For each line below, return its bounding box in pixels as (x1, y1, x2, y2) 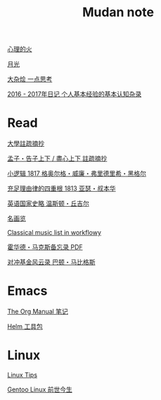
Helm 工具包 (7, 322, 44, 331)
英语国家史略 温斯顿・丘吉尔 (7, 199, 89, 208)
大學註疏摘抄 (7, 139, 44, 148)
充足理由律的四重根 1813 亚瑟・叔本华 (7, 184, 116, 193)
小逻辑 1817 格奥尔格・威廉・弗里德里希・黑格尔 (7, 169, 146, 178)
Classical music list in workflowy (7, 229, 102, 237)
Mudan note (82, 4, 155, 20)
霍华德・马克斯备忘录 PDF (7, 243, 83, 251)
